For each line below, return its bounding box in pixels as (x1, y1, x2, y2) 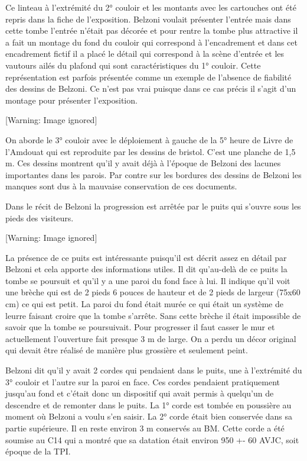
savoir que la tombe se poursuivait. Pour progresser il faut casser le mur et (5, 321, 275, 333)
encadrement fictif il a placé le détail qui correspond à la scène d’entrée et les (5, 47, 285, 60)
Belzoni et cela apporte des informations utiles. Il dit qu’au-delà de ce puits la (5, 263, 288, 275)
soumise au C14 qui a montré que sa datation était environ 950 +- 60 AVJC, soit (5, 433, 299, 446)
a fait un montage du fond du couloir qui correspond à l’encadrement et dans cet (5, 36, 298, 48)
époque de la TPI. (5, 445, 71, 457)
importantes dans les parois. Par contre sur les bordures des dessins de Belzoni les (5, 168, 302, 180)
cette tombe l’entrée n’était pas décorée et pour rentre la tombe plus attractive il (5, 24, 298, 37)
